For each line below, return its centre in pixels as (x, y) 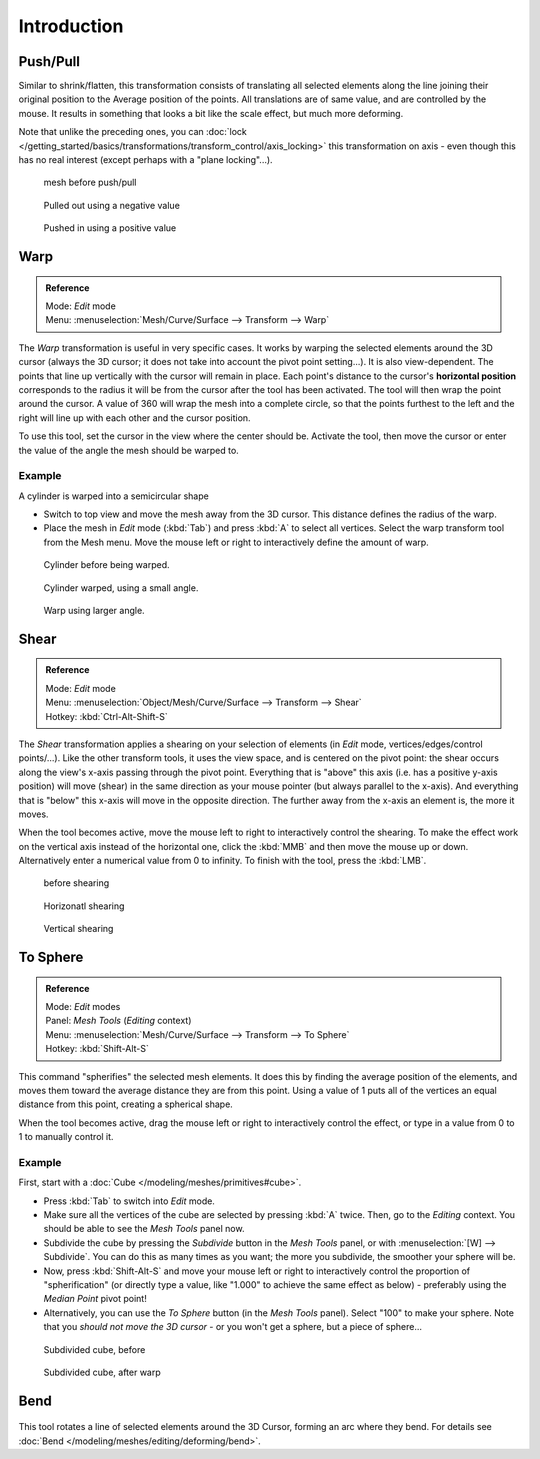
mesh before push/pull (90, 182)
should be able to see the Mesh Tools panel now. (144, 1229)
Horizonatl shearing (84, 906)
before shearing (76, 883)
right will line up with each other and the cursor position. (134, 417)
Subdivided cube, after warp (102, 1372)
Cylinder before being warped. (106, 565)
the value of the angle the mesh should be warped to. (128, 450)
